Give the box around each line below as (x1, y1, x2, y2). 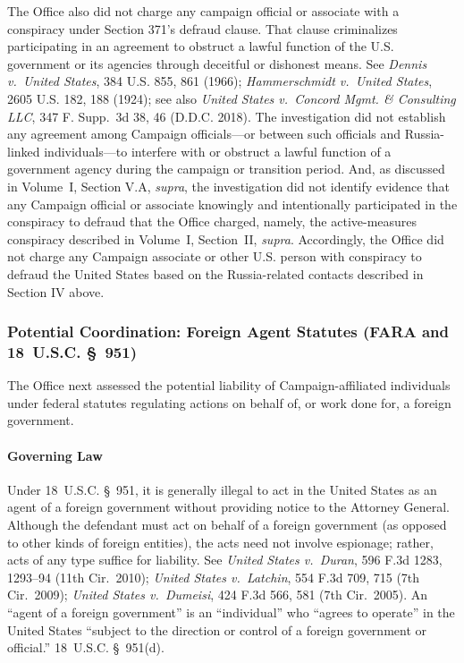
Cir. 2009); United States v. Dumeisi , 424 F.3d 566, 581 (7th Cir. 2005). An (7, 585, 428, 604)
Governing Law (7, 446, 103, 464)
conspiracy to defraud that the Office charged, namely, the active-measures (7, 212, 418, 231)
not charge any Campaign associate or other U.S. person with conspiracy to (7, 247, 422, 266)
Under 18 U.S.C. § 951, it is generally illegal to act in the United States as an (7, 480, 437, 498)
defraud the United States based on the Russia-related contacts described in (7, 264, 424, 283)
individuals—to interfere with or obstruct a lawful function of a (44, 141, 392, 160)
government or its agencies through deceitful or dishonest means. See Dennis (7, 54, 427, 72)
